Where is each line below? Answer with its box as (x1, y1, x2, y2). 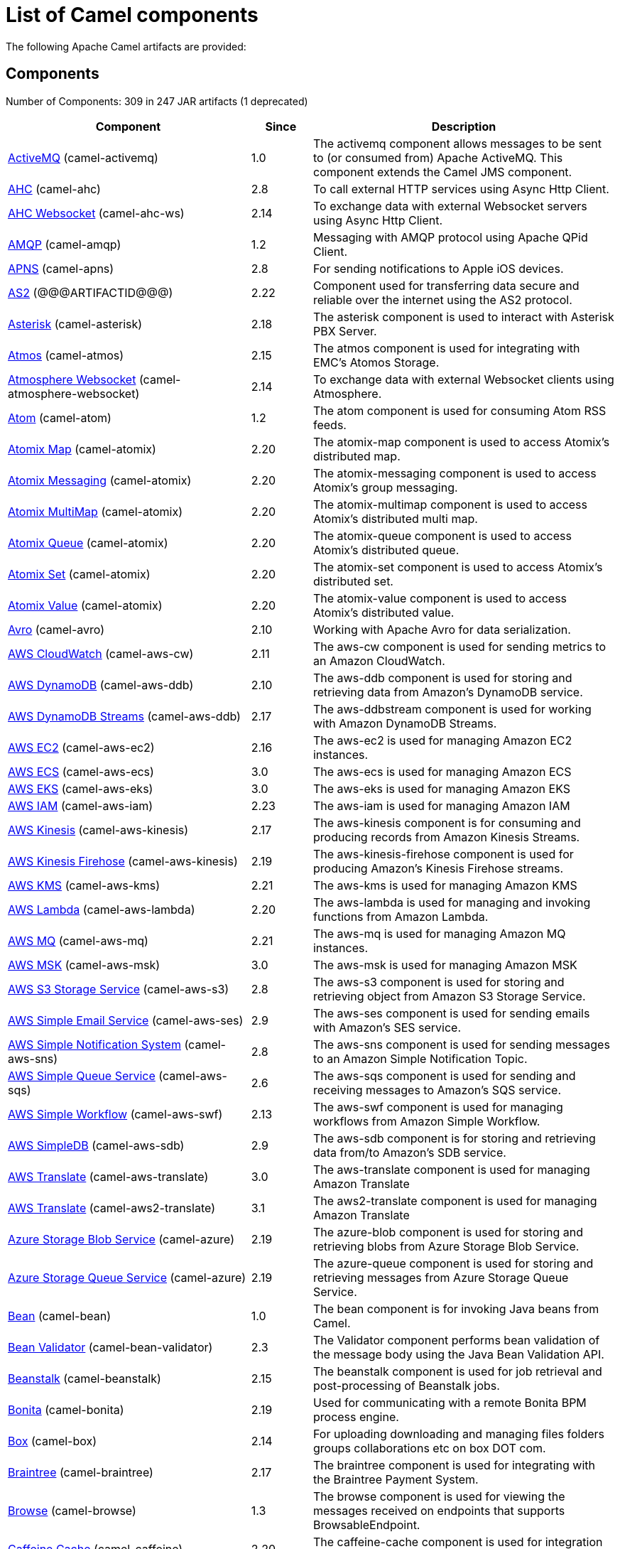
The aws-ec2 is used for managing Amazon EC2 (312, 733, 572, 747)
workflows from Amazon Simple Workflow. (312, 1113, 540, 1128)
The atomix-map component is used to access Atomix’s (312, 434, 610, 449)
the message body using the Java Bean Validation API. (312, 1346, 604, 1361)
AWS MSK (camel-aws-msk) (8, 957, 161, 972)
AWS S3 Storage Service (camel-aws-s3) (8, 981, 229, 996)
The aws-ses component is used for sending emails (312, 1005, 590, 1020)
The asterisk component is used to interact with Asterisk (312, 309, 614, 324)
